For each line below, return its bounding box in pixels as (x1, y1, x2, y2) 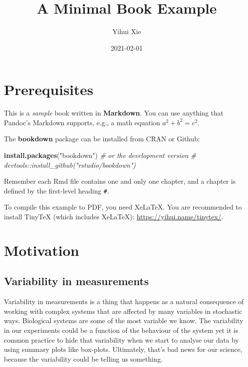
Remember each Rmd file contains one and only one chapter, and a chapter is (4, 176, 236, 186)
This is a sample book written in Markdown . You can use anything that (4, 108, 224, 118)
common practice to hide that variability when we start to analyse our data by (4, 334, 239, 345)
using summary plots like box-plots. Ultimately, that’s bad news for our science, (4, 344, 243, 354)
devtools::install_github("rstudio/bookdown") (4, 159, 136, 170)
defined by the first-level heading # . (4, 185, 109, 195)
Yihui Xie (112, 26, 141, 37)
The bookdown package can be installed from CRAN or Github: (4, 134, 200, 144)
